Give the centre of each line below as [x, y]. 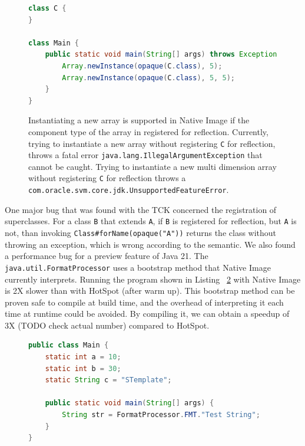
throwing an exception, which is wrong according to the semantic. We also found [150, 244]
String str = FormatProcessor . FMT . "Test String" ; [161, 415]
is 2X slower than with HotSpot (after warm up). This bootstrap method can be [150, 291]
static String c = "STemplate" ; [108, 380]
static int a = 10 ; [83, 357]
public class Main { [69, 345]
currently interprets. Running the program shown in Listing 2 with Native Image [153, 279]
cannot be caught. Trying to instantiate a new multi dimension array [152, 166]
